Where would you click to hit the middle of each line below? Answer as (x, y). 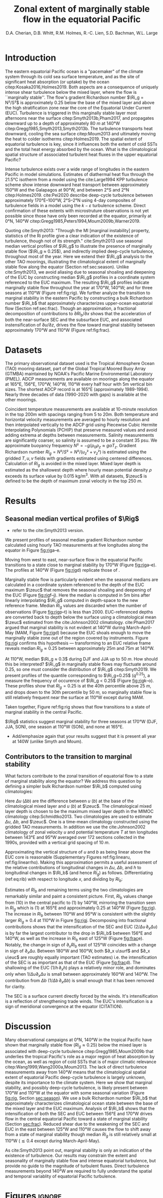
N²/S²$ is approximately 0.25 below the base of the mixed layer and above (80, 102)
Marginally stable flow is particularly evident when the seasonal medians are (81, 579)
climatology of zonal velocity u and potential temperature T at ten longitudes (81, 832)
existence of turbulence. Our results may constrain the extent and (71, 1155)
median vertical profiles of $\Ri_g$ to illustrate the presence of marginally (79, 246)
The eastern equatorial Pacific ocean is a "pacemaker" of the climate (74, 71)
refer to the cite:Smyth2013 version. (48, 531)
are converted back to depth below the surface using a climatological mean (81, 617)
